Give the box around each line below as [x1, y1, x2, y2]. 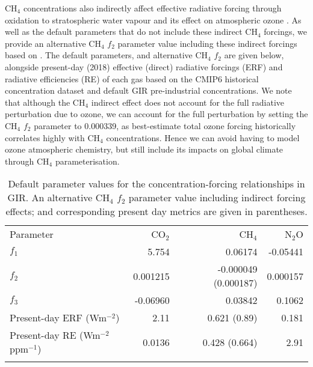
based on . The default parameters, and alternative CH [5, 49, 208, 61]
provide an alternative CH [5, 37, 101, 49]
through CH [5, 154, 49, 167]
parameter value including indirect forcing [128, 190, 306, 205]
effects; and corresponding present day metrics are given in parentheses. [5, 204, 308, 219]
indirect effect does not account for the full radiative [91, 96, 285, 108]
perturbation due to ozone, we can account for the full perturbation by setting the [5, 108, 308, 120]
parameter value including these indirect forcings [117, 37, 297, 49]
